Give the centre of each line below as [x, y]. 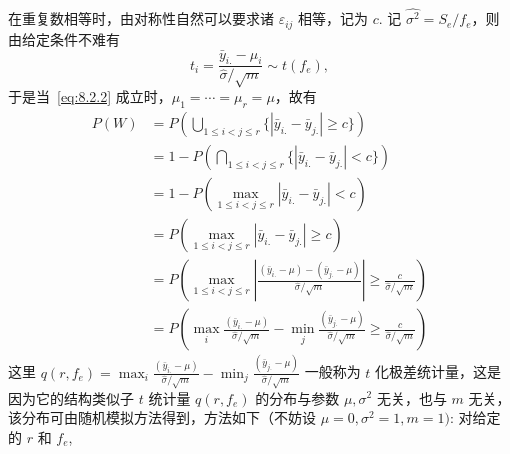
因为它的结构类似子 [71, 397]
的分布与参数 [297, 397]
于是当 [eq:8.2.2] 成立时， [90, 96]
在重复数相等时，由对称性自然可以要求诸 [141, 18]
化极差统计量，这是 [438, 371]
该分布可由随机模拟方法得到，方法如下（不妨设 [162, 417]
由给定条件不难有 [64, 38]
